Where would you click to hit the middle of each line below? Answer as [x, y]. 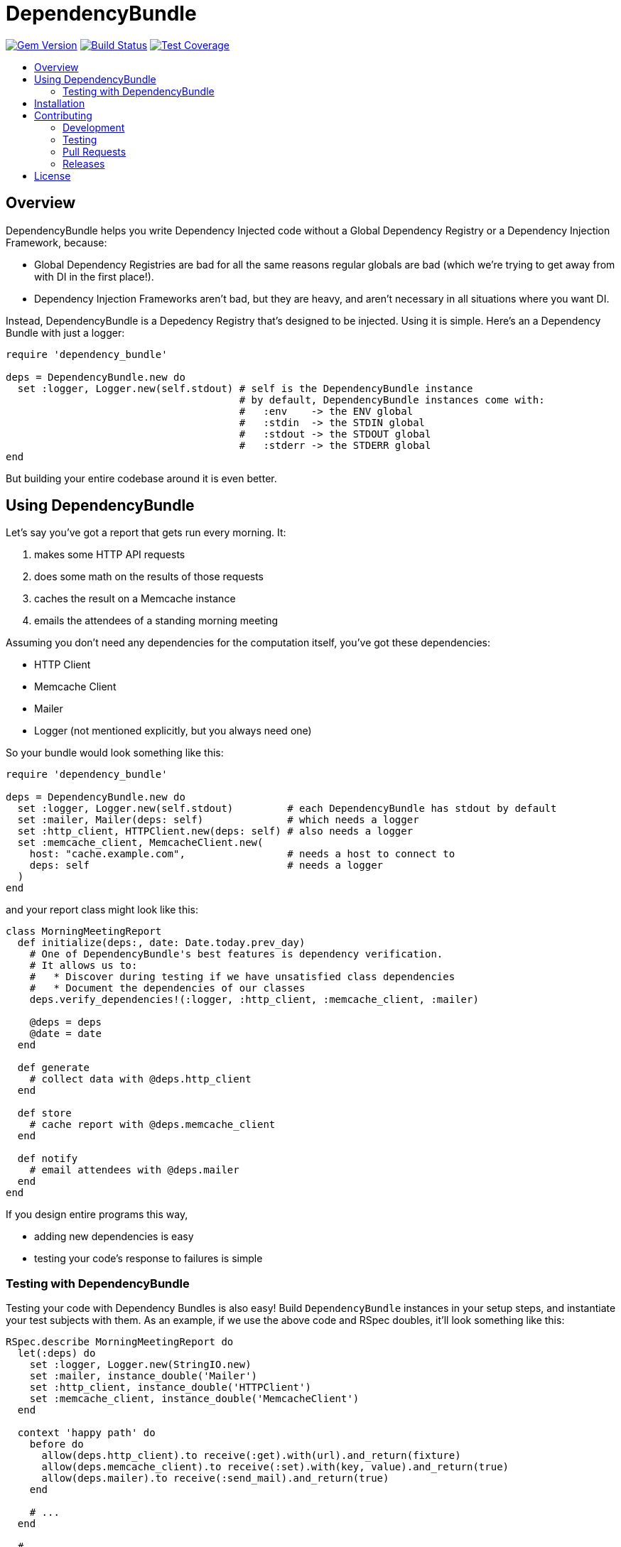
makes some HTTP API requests [110, 555]
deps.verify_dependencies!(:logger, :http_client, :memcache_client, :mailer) [254, 1000]
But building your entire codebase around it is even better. [141, 478]
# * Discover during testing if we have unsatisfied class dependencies [242, 977]
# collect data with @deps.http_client [140, 1079]
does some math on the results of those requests [149, 577]
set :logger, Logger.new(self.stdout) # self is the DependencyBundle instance [245, 388]
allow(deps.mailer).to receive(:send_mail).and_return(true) [215, 1478]
